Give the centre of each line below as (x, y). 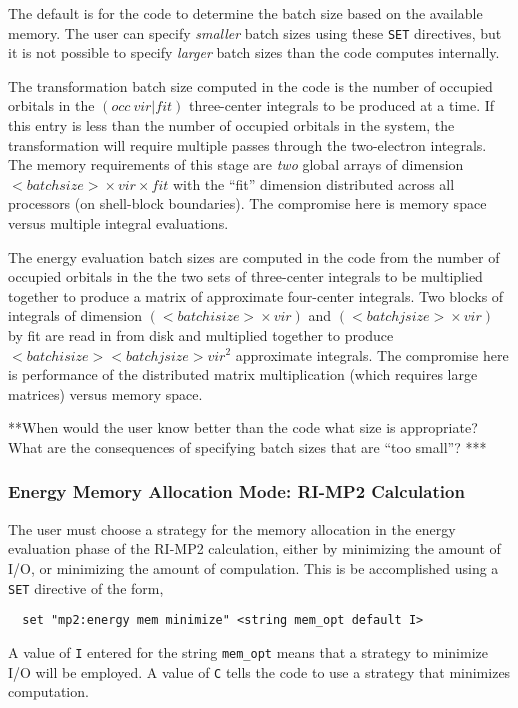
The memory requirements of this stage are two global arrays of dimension (236, 164)
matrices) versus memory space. (105, 393)
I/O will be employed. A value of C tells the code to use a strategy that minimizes (259, 671)
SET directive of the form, (86, 587)
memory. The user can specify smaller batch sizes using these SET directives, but (255, 32)
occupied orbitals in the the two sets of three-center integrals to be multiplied (245, 276)
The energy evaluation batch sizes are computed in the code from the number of (254, 256)
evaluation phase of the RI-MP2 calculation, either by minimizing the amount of (254, 548)
